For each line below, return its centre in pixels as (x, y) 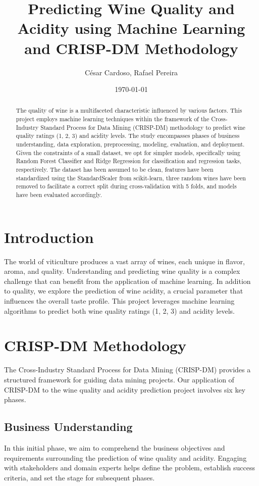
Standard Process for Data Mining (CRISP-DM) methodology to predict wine (143, 127)
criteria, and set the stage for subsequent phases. (80, 477)
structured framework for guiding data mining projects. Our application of (119, 379)
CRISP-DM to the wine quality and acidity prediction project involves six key (125, 389)
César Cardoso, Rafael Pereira (131, 72)
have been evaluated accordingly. (59, 195)
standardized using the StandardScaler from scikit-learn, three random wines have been (131, 178)
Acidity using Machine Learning (131, 28)
